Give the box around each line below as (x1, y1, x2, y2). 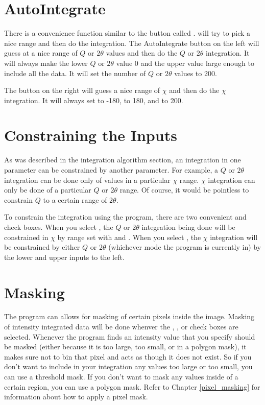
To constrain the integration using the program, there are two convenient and (4, 211, 247, 222)
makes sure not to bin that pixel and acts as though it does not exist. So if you (4, 351, 252, 362)
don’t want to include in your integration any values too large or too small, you (4, 361, 253, 372)
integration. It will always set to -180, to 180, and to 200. (4, 94, 183, 105)
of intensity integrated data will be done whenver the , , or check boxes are (4, 321, 238, 332)
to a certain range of (43, 194, 107, 205)
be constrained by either (4, 242, 80, 252)
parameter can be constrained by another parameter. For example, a (4, 164, 218, 175)
